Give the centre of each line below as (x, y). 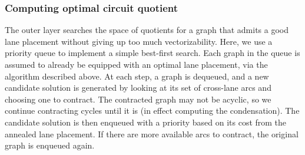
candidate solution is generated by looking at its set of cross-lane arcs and (138, 88)
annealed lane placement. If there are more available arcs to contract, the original (152, 133)
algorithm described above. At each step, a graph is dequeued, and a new (137, 76)
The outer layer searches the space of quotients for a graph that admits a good (147, 30)
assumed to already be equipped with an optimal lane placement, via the (136, 64)
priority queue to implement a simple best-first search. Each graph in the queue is (152, 53)
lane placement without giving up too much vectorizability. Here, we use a (139, 41)
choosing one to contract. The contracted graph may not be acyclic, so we (138, 99)
